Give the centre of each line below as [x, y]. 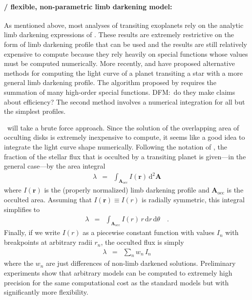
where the [19, 263]
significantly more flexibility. [46, 292]
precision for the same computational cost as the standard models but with [116, 282]
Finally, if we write [32, 232]
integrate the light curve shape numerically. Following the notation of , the [115, 146]
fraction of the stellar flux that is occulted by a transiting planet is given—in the [125, 156]
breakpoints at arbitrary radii [48, 242]
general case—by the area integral [55, 166]
